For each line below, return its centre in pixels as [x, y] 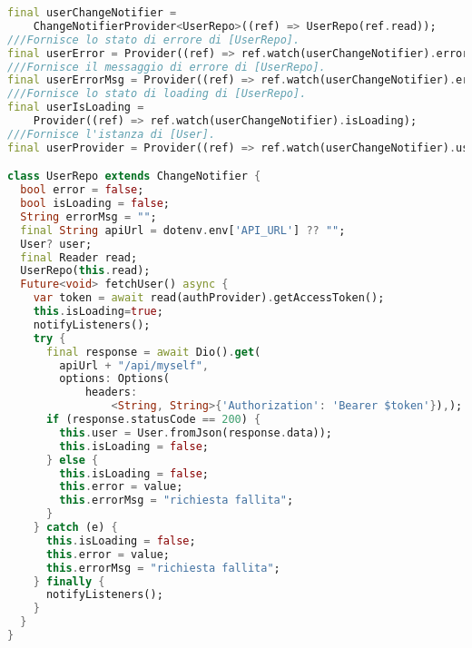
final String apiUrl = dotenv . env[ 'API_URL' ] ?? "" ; [183, 230]
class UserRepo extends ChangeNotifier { [134, 177]
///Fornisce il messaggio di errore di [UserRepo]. [167, 67]
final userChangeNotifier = [92, 13]
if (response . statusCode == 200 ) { [153, 420]
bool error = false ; [82, 190]
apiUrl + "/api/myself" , [134, 365]
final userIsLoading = [76, 108]
